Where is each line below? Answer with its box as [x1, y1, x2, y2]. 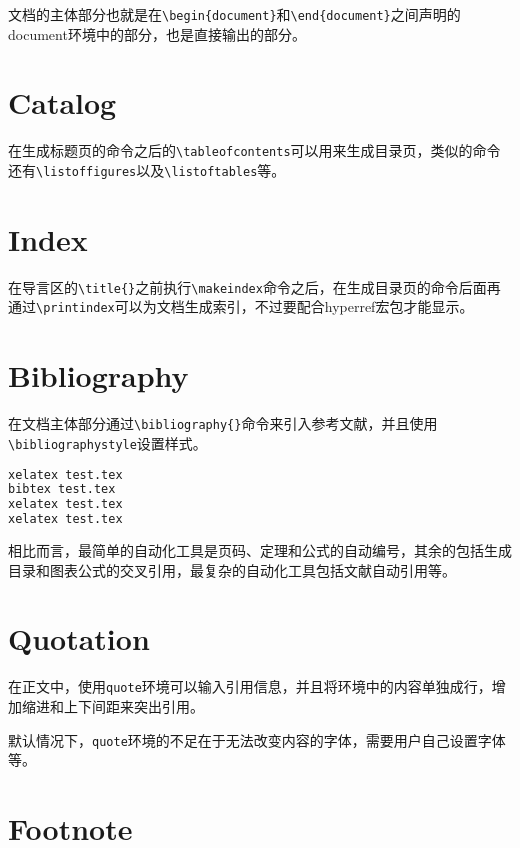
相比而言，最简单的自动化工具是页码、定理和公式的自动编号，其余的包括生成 [8, 540, 512, 561]
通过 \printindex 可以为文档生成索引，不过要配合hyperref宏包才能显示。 [8, 296, 474, 317]
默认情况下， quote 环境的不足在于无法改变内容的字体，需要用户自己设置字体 [8, 729, 506, 750]
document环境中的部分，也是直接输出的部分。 [8, 23, 306, 44]
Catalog [8, 82, 117, 123]
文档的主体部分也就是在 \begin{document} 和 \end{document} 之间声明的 [8, 4, 461, 24]
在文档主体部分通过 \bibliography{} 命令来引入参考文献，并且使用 [8, 413, 438, 434]
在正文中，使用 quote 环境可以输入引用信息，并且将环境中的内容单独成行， [8, 676, 492, 697]
